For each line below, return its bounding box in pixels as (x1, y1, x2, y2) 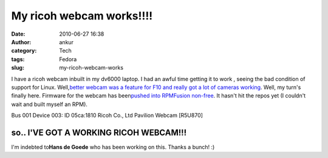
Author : (11, 38, 32, 45)
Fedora (59, 55, 77, 63)
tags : (11, 55, 25, 63)
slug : (11, 64, 24, 71)
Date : (11, 30, 26, 38)
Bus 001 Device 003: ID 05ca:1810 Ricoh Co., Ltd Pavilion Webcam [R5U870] (11, 112, 203, 119)
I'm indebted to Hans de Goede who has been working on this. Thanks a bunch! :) (11, 143, 215, 151)
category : (11, 47, 37, 54)
